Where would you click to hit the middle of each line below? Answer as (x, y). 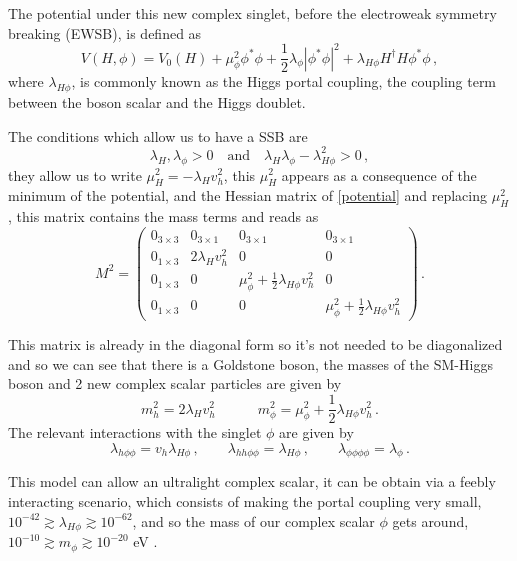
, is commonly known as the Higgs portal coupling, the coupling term (284, 81)
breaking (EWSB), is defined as (105, 32)
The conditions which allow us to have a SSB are (158, 135)
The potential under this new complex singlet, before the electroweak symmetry (252, 13)
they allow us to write (75, 174)
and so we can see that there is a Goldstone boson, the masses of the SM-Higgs (250, 363)
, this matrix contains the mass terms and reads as (163, 216)
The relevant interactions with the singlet (135, 432)
